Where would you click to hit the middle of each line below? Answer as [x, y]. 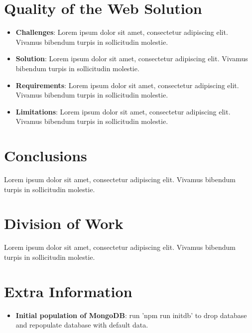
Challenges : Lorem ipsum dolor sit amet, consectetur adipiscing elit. [122, 32]
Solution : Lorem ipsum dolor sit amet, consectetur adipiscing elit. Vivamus [132, 58]
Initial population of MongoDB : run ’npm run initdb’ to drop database [131, 315]
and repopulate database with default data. [82, 325]
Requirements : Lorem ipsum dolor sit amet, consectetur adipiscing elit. [127, 85]
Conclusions [46, 156]
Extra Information [68, 291]
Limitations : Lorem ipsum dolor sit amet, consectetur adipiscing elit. [123, 111]
